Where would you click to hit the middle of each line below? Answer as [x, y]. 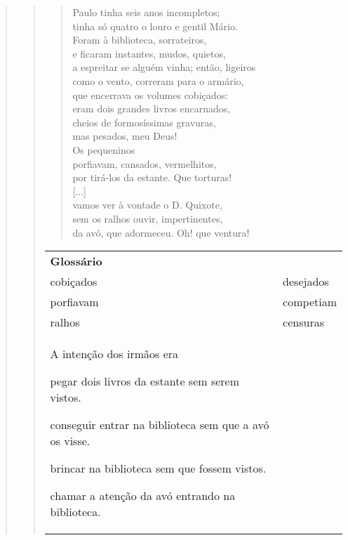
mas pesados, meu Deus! [125, 136]
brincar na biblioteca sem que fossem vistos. [158, 468]
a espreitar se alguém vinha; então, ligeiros [164, 67]
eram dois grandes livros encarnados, [152, 108]
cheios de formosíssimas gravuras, [144, 122]
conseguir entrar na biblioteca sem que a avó [160, 425]
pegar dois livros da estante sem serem [145, 381]
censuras [303, 322]
